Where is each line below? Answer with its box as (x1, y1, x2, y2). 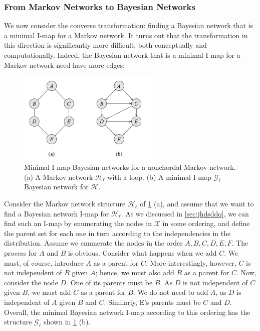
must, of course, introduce (4, 257, 84, 268)
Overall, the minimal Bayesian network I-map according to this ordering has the (4, 306, 250, 317)
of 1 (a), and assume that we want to (140, 198, 254, 209)
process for (4, 248, 37, 258)
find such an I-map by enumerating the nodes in (4, 218, 152, 229)
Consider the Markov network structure (4, 198, 126, 209)
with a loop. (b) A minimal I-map (107, 171, 211, 182)
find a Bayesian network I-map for (4, 208, 109, 218)
